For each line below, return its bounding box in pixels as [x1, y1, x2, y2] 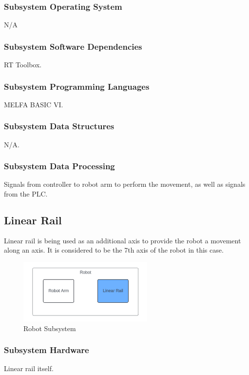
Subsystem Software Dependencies [4, 40, 142, 52]
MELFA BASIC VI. [4, 99, 63, 109]
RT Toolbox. [4, 59, 42, 70]
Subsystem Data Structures [4, 120, 115, 132]
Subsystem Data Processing [4, 160, 115, 172]
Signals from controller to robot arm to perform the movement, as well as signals [4, 179, 246, 189]
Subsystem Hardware [4, 344, 89, 356]
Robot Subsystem [23, 323, 76, 333]
